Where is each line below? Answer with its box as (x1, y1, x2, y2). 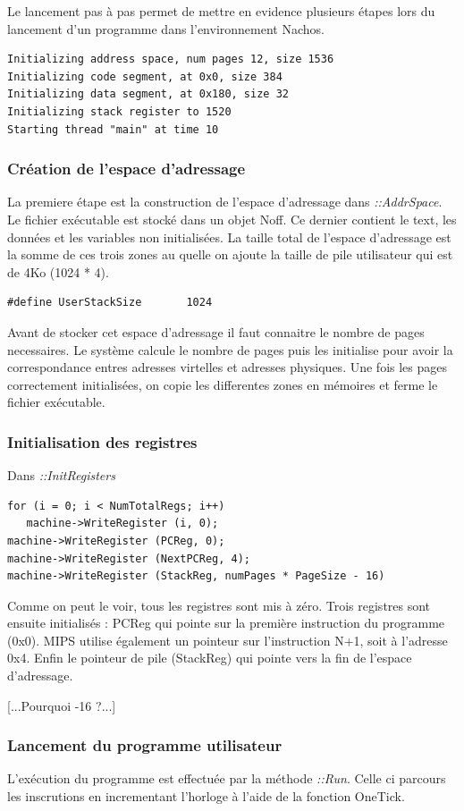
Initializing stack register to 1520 (7, 105, 232, 118)
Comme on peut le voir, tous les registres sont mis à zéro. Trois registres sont (7, 596, 431, 614)
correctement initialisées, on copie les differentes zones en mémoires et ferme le (7, 375, 438, 393)
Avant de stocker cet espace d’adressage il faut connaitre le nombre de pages (7, 322, 425, 341)
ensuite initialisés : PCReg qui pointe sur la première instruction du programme (7, 613, 445, 632)
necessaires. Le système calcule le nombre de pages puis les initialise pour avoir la (7, 340, 453, 359)
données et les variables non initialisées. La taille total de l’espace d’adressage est (7, 227, 451, 246)
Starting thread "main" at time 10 (7, 122, 219, 136)
